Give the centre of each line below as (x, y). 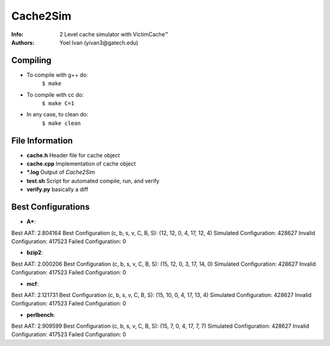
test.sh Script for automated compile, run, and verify (93, 181)
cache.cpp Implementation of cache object (81, 164)
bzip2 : (35, 253)
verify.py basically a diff (57, 189)
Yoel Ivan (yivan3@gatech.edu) (99, 42)
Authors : (23, 42)
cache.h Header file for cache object (73, 155)
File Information (42, 141)
